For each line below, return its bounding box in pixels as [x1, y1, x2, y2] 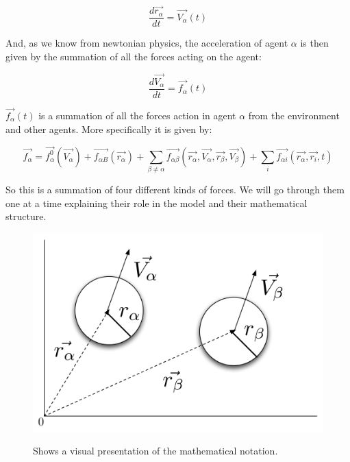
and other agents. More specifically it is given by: [5, 121, 212, 136]
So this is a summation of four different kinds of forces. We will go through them [5, 182, 345, 197]
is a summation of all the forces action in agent [38, 108, 236, 122]
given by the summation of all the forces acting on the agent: [5, 49, 262, 63]
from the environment [248, 108, 340, 122]
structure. [5, 209, 47, 223]
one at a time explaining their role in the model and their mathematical [5, 195, 308, 210]
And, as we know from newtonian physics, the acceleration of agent [5, 36, 288, 50]
